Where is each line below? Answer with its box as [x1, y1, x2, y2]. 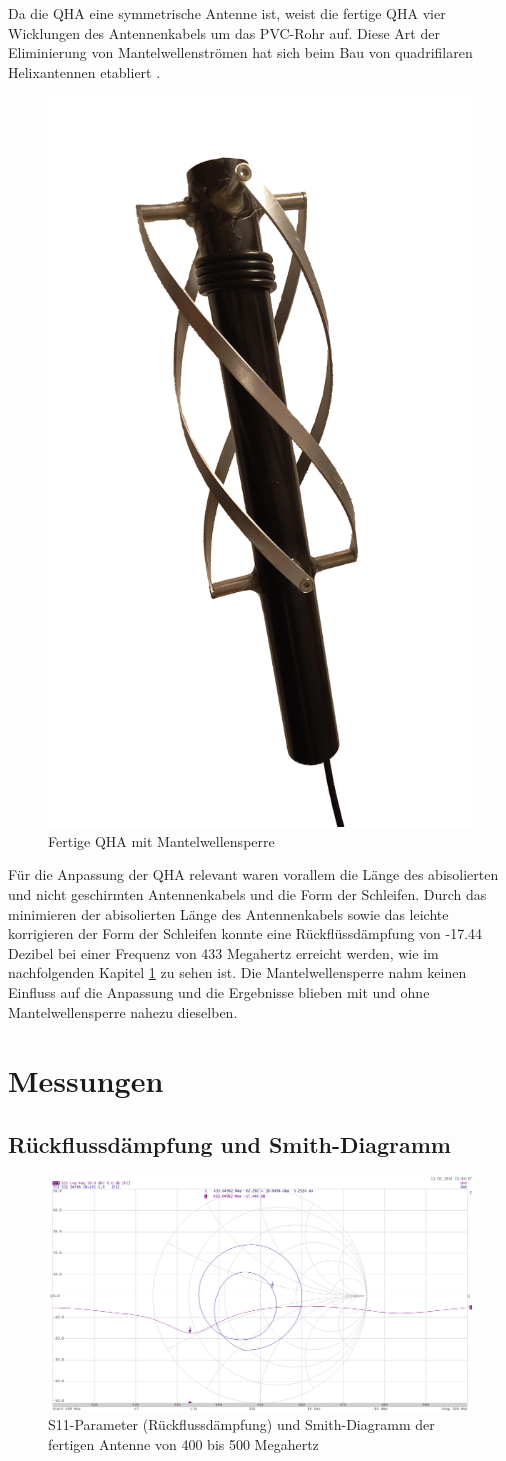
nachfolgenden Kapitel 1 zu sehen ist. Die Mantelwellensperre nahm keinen [8, 962, 467, 983]
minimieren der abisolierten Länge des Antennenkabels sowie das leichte [8, 903, 449, 924]
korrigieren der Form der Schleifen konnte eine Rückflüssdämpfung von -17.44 [8, 923, 483, 944]
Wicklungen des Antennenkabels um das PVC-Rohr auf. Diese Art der [8, 22, 440, 43]
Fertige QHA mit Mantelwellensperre [48, 830, 275, 851]
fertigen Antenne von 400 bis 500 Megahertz [48, 1433, 319, 1454]
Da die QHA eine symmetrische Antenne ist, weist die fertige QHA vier [8, 3, 446, 23]
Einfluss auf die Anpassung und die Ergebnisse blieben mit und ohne [8, 982, 430, 1003]
